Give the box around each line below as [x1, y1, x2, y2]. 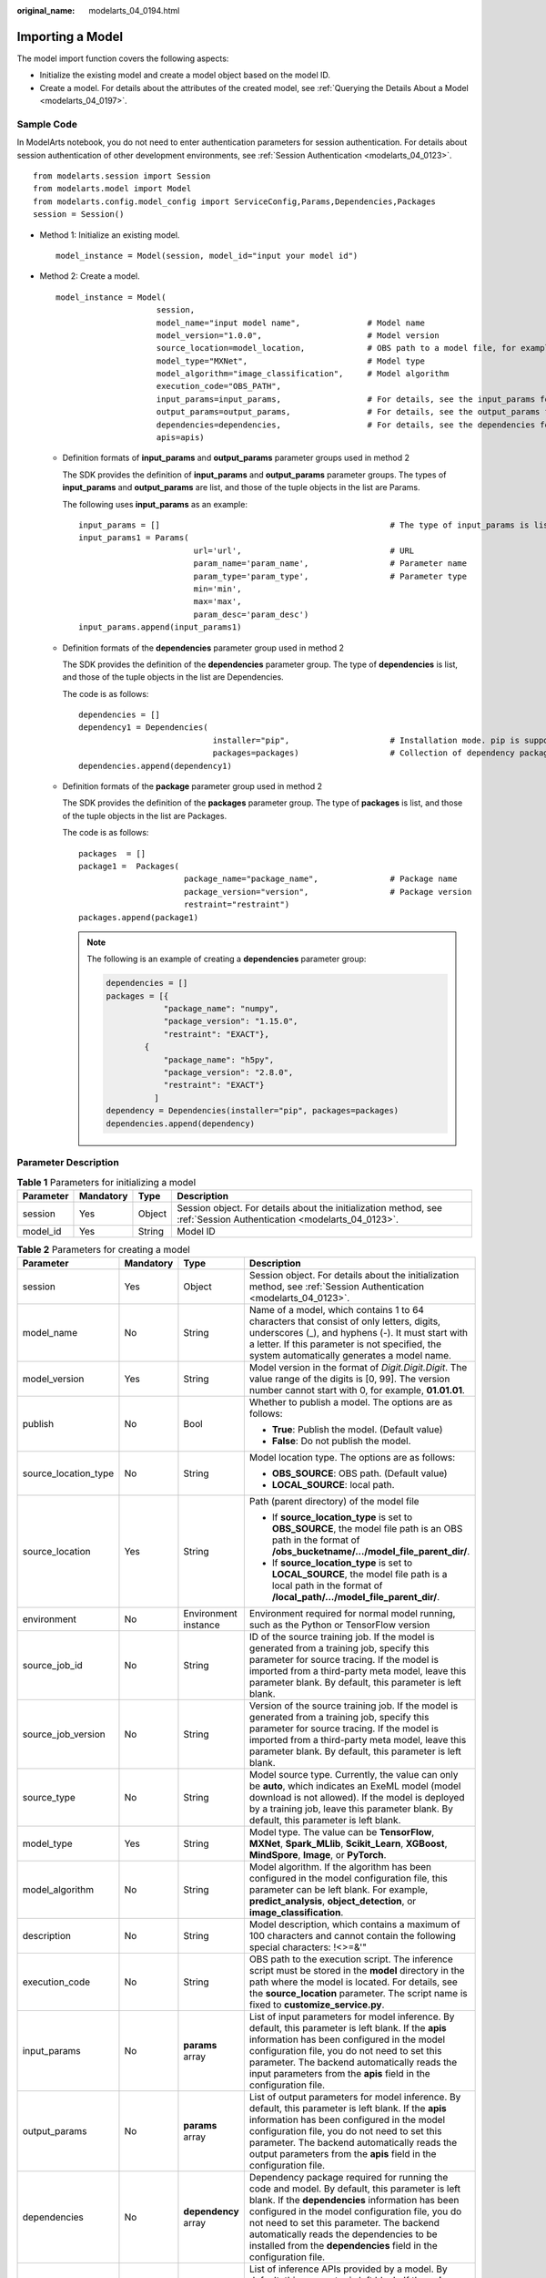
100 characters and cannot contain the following [248, 1930, 457, 1943]
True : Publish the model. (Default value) [271, 1423, 443, 1436]
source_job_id [22, 1659, 84, 1672]
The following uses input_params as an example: [62, 498, 248, 509]
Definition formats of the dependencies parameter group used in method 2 [62, 642, 345, 653]
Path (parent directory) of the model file [248, 1495, 420, 1508]
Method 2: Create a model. [39, 271, 140, 282]
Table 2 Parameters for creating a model [16, 1243, 190, 1256]
